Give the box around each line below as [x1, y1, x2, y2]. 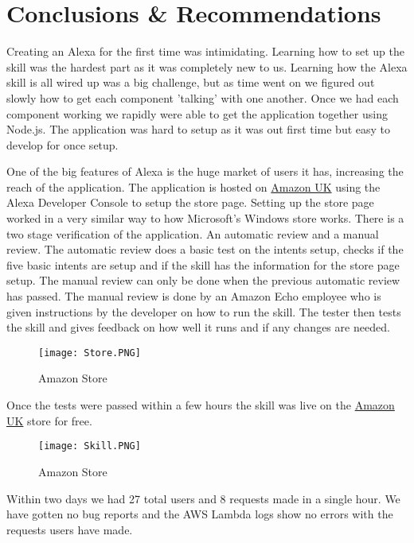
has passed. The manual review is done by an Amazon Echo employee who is [6, 288, 381, 304]
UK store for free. [6, 412, 92, 429]
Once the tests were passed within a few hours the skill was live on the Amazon [6, 397, 395, 413]
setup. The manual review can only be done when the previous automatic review [6, 272, 400, 289]
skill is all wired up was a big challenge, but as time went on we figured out [6, 74, 375, 91]
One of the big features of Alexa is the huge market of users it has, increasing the [6, 163, 404, 180]
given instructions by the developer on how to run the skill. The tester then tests [6, 303, 401, 320]
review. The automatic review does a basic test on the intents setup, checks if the [6, 241, 404, 258]
